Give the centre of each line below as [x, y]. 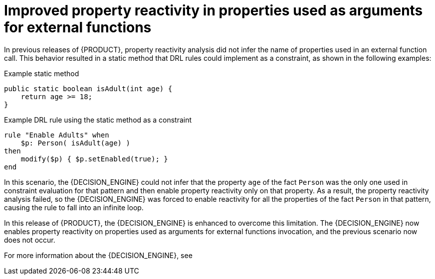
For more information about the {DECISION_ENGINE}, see [98, 255]
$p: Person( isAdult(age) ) [75, 143]
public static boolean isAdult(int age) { [88, 88]
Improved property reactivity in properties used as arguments [214, 10]
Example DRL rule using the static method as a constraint [98, 120]
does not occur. [30, 240]
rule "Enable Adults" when [57, 135]
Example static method [42, 73]
